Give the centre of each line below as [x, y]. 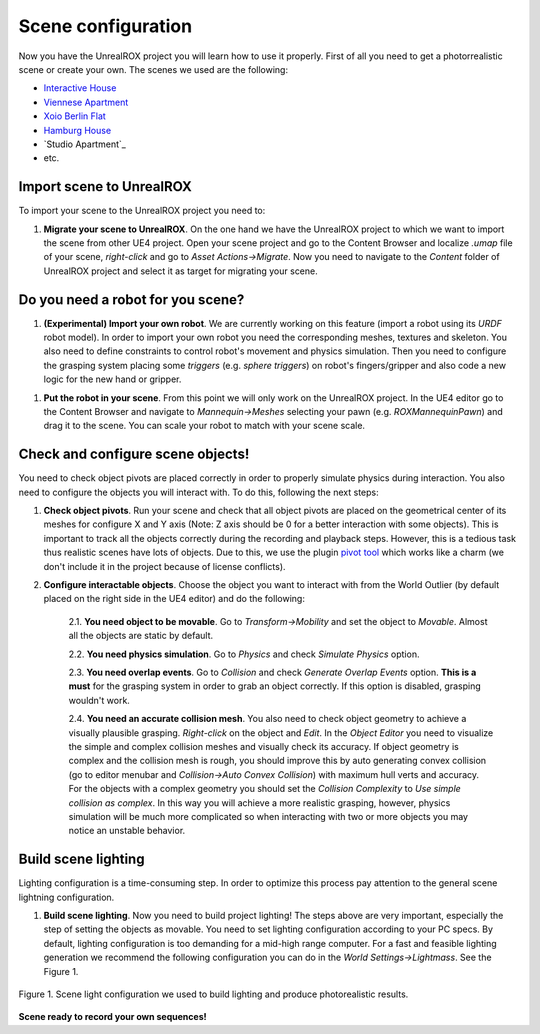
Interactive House [80, 88]
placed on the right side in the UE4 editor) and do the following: [174, 599]
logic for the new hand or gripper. [112, 379]
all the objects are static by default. [141, 636]
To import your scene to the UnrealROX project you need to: [142, 211]
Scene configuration [105, 26]
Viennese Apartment [86, 102]
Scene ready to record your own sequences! [112, 1017]
